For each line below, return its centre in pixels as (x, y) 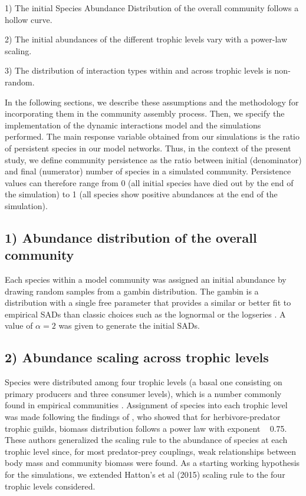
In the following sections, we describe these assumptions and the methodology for (152, 102)
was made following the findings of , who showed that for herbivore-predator (143, 417)
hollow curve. (29, 19)
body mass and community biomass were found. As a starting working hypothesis (152, 463)
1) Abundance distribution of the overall (131, 237)
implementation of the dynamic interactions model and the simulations (133, 125)
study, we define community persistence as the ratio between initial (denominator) (153, 159)
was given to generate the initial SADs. (129, 325)
